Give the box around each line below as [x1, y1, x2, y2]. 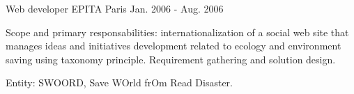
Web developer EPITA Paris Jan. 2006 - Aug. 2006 [6, 1, 224, 15]
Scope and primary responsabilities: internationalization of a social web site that [6, 24, 349, 39]
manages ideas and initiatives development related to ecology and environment [6, 38, 341, 53]
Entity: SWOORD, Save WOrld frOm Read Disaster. [6, 75, 233, 90]
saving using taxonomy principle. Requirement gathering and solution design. [6, 52, 336, 66]
